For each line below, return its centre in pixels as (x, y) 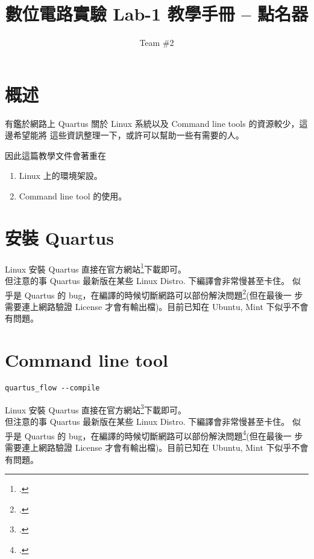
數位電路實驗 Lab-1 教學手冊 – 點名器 (157, 14)
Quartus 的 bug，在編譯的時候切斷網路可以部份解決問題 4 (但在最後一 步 (164, 435)
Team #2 (157, 43)
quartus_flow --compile (52, 388)
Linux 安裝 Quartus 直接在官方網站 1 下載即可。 (96, 268)
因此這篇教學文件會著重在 (55, 155)
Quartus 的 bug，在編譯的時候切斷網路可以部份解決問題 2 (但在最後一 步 (164, 294)
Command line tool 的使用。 (73, 196)
